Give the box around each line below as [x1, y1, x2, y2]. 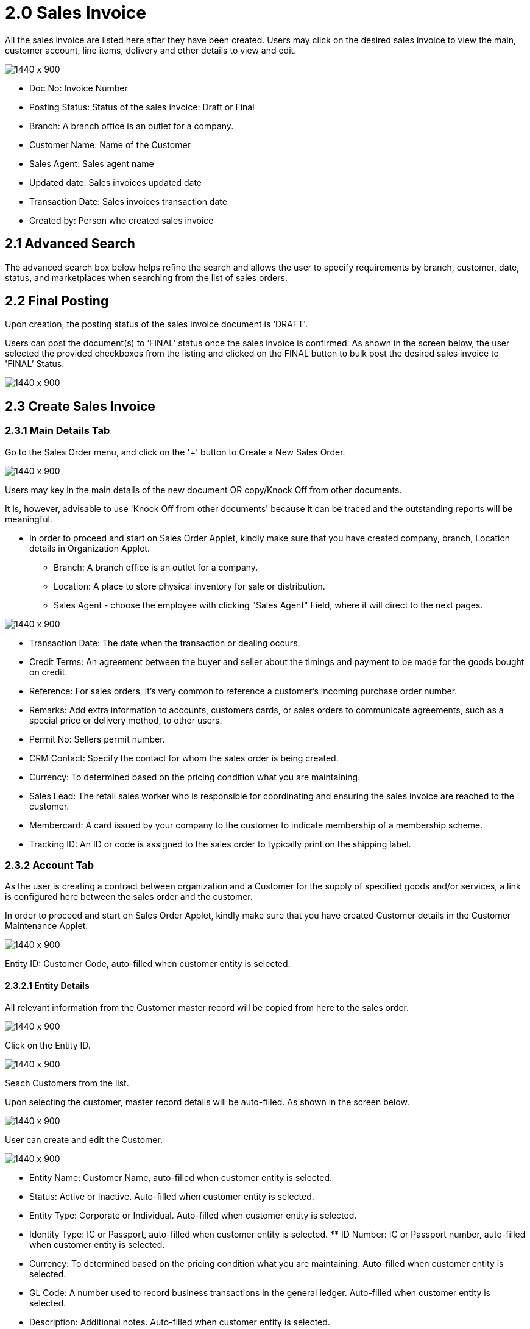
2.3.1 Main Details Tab [5, 424, 110, 437]
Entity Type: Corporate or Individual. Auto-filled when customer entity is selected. [29, 1210, 357, 1220]
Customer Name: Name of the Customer [29, 139, 191, 150]
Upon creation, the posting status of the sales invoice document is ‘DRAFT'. [5, 319, 308, 330]
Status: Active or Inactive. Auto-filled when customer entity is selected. [29, 1191, 314, 1202]
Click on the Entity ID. [5, 1039, 91, 1050]
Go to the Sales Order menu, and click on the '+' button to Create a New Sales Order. [5, 446, 345, 457]
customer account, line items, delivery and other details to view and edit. [5, 45, 297, 55]
